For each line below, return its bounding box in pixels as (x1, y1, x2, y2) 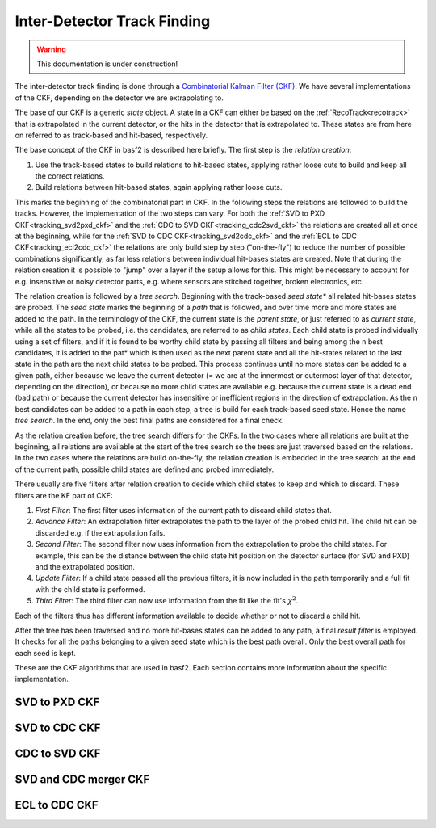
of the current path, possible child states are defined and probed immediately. (15, 464, 275, 474)
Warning (36, 44, 66, 54)
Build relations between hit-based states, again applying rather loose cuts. (35, 183, 283, 192)
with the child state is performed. (35, 584, 145, 594)
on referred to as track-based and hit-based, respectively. (15, 130, 208, 140)
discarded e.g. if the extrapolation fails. (35, 527, 166, 537)
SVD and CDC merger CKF (15, 772, 150, 787)
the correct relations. (35, 171, 105, 181)
